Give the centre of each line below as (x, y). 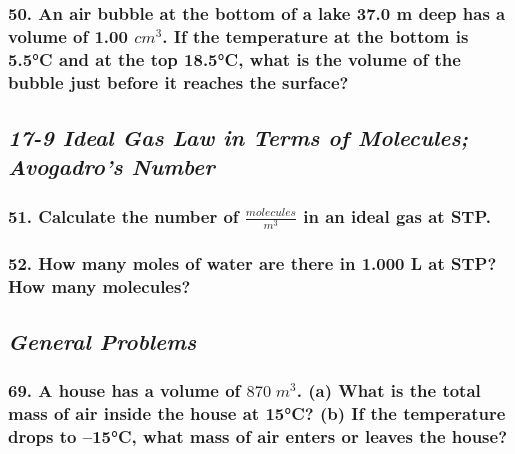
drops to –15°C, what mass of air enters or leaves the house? (258, 436)
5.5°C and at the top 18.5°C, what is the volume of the (234, 58)
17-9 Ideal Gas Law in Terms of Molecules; (238, 137)
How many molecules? (99, 285)
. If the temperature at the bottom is (315, 35)
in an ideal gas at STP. (397, 215)
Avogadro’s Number (111, 166)
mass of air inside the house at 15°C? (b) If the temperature (257, 413)
